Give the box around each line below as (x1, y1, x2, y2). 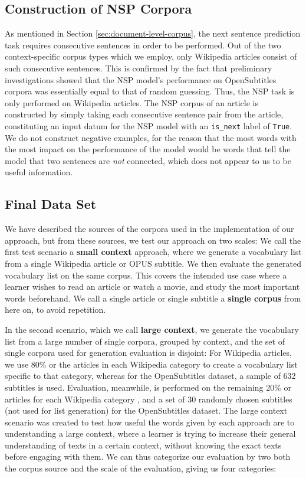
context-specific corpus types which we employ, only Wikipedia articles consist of (5, 50, 297, 63)
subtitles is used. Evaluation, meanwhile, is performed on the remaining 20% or (5, 381, 292, 393)
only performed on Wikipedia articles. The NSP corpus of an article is (5, 96, 258, 109)
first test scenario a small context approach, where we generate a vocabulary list (5, 245, 302, 258)
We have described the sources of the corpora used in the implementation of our (5, 222, 294, 235)
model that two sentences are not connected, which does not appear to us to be (5, 154, 291, 166)
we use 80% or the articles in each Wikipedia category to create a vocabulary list (5, 358, 298, 370)
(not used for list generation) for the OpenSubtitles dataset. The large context (5, 404, 288, 417)
